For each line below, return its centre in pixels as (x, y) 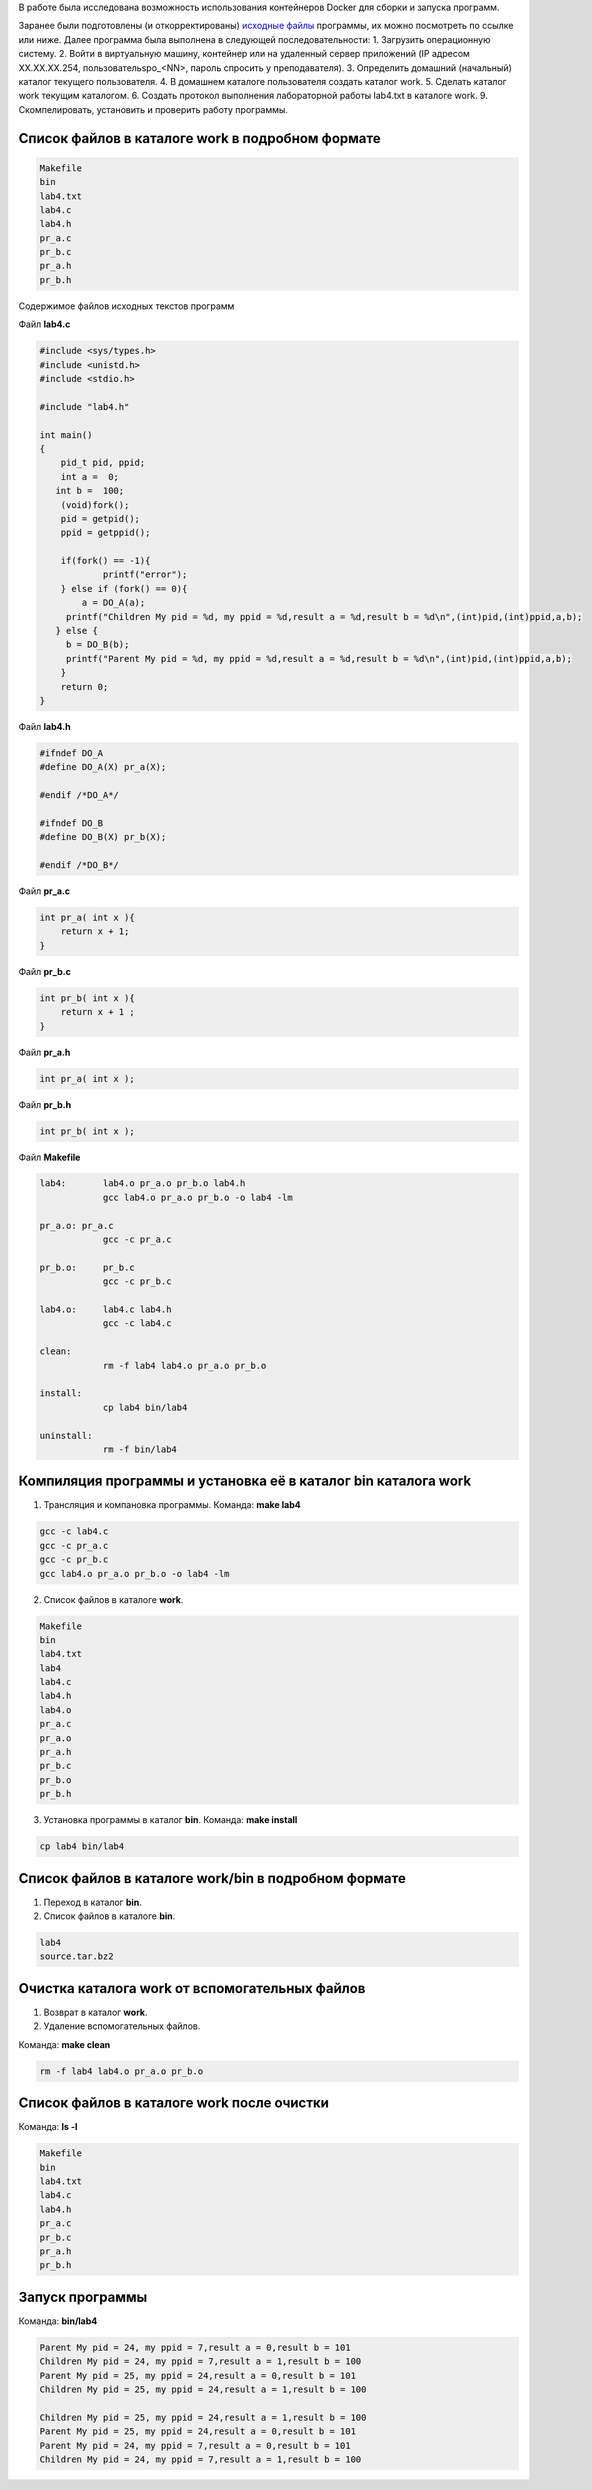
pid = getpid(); (100, 518)
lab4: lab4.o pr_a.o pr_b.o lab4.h (142, 1183)
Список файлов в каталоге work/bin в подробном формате (212, 1878)
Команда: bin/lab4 (58, 2321)
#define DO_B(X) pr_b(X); (103, 837)
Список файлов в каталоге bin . (109, 1916)
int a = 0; (90, 476)
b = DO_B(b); (97, 644)
